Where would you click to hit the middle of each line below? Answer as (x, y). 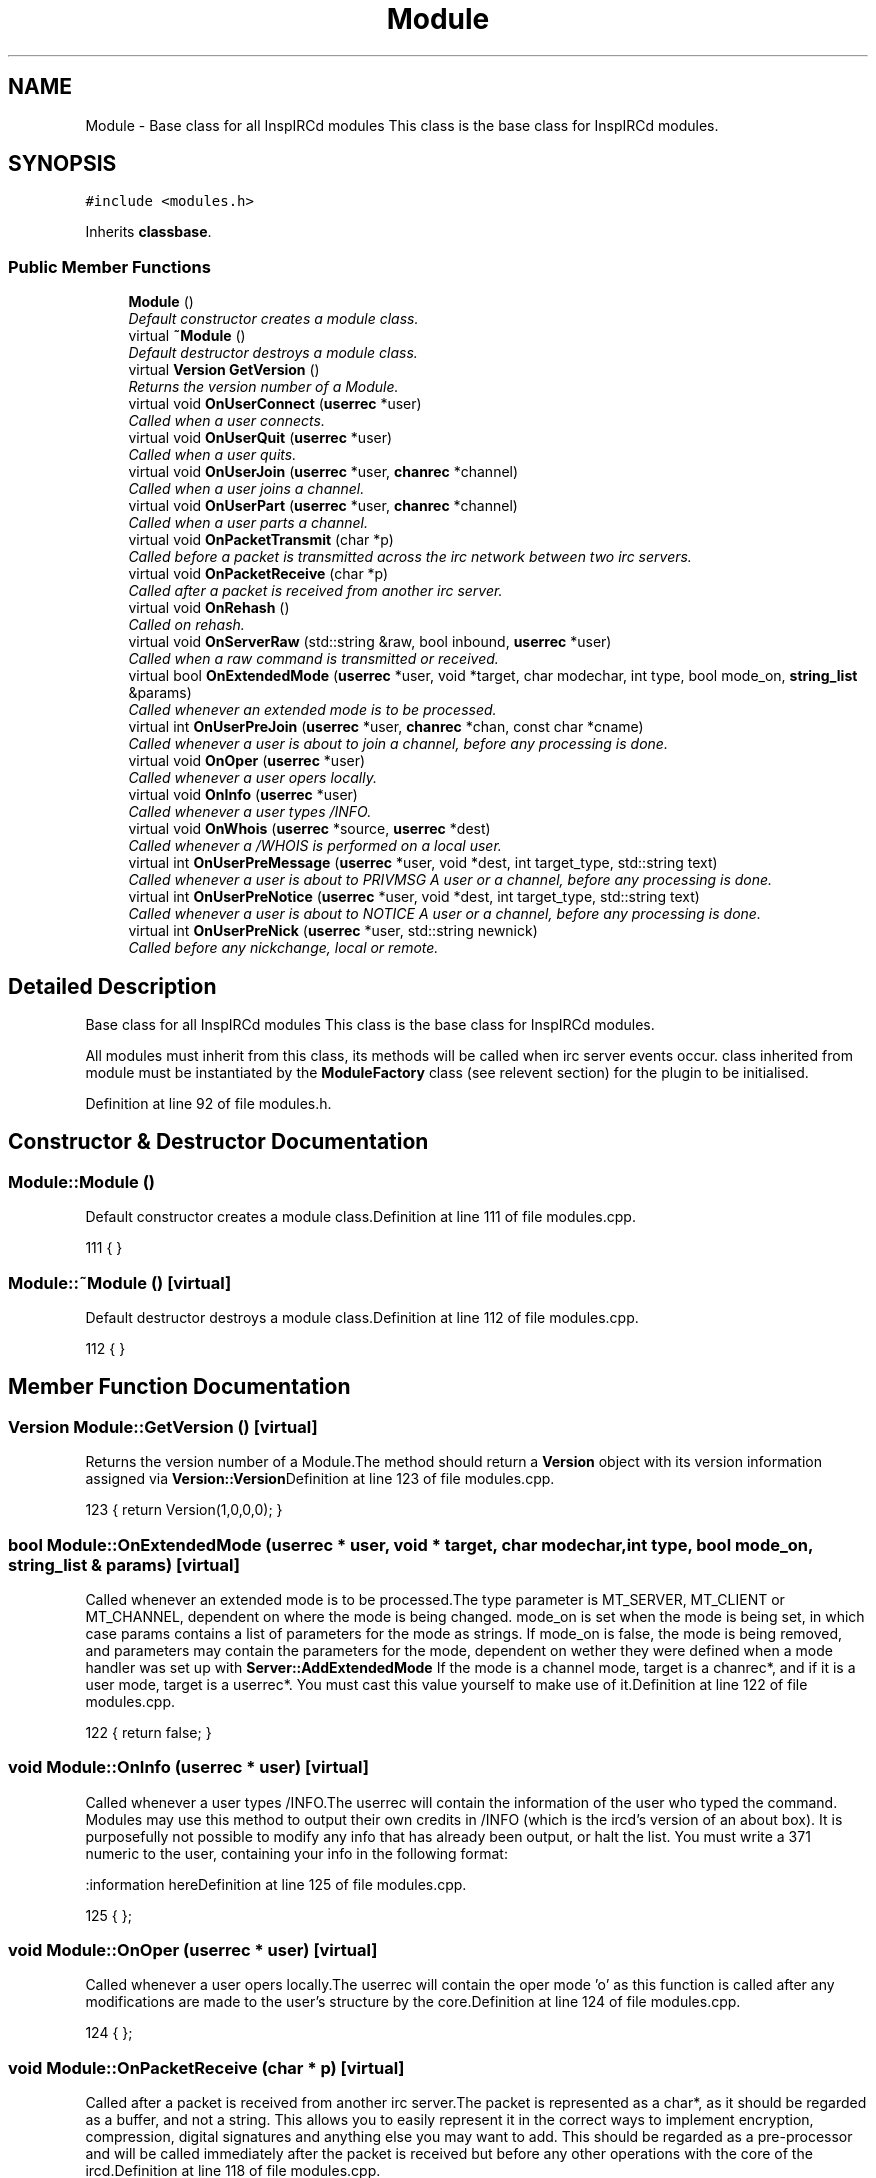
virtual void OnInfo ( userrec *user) (243, 795)
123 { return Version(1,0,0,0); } (184, 1510)
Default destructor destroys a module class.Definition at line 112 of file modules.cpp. (362, 1317)
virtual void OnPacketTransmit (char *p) (261, 540)
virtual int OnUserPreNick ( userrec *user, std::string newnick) (333, 931)
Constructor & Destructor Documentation (218, 1142)
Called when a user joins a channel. (246, 489)
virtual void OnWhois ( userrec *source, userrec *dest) (309, 829)
